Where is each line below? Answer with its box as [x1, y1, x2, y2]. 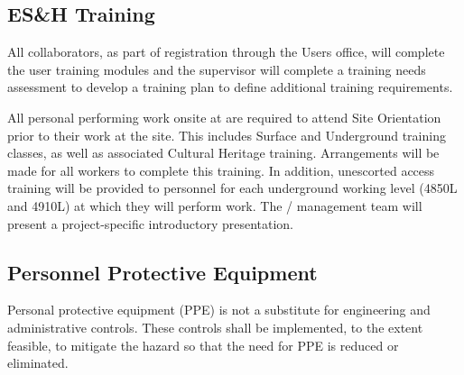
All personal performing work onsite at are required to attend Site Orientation [7, 107, 441, 126]
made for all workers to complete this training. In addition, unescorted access [7, 160, 435, 179]
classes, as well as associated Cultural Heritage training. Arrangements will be [7, 143, 440, 162]
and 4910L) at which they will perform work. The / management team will [7, 196, 422, 215]
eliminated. [7, 353, 69, 372]
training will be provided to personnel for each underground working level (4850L [7, 178, 458, 197]
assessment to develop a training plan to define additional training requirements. [7, 78, 453, 96]
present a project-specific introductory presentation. [7, 214, 294, 233]
